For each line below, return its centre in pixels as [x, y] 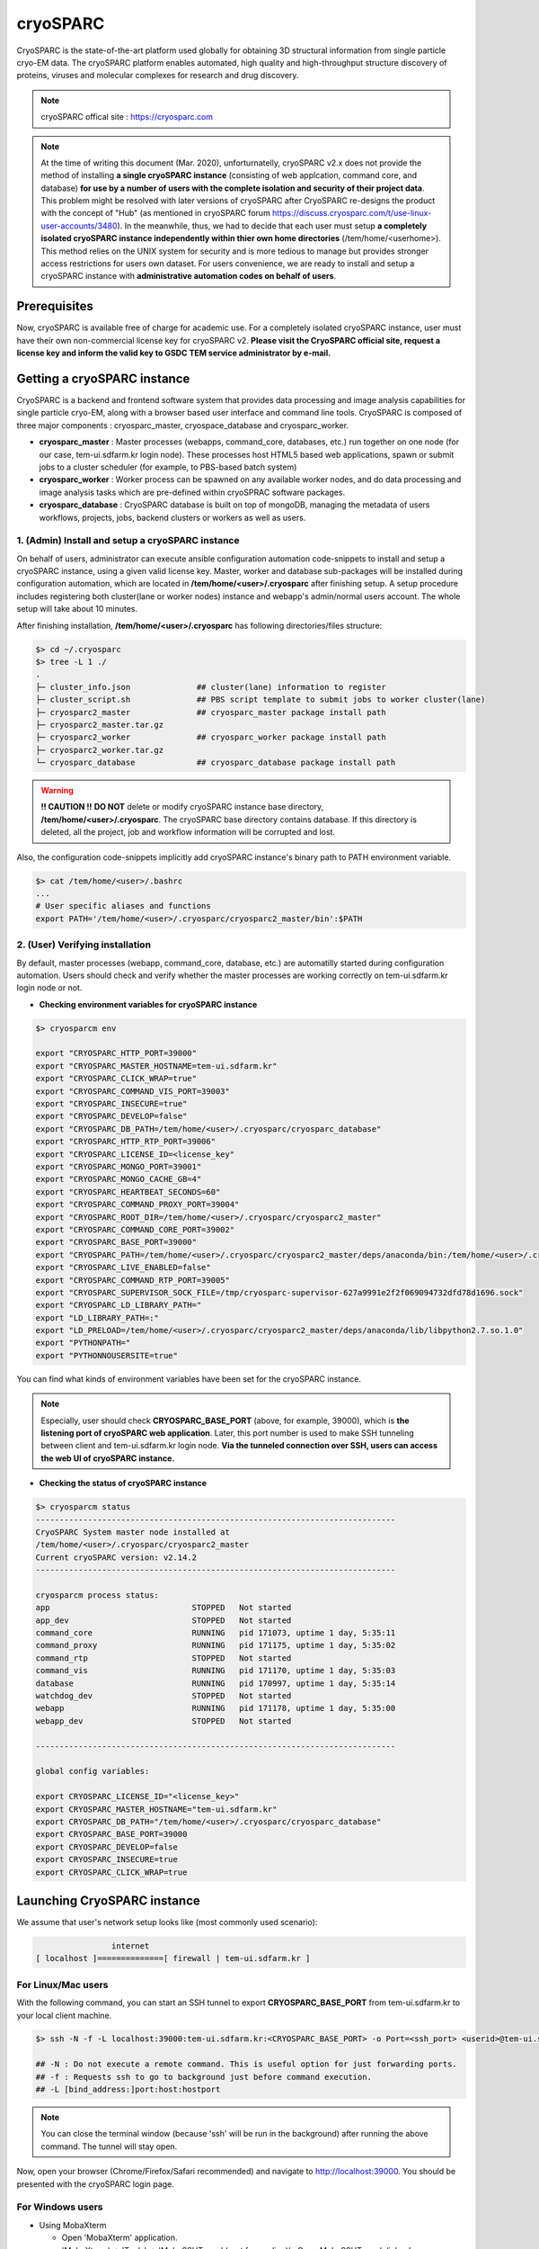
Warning [57, 791]
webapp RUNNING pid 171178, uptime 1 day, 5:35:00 [216, 1708]
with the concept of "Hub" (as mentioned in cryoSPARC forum [156, 213]
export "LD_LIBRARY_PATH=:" [97, 1317]
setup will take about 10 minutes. [77, 609]
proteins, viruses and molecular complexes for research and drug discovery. [158, 76]
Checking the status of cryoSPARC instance [123, 1483]
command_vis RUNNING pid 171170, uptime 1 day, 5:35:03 [216, 1671]
